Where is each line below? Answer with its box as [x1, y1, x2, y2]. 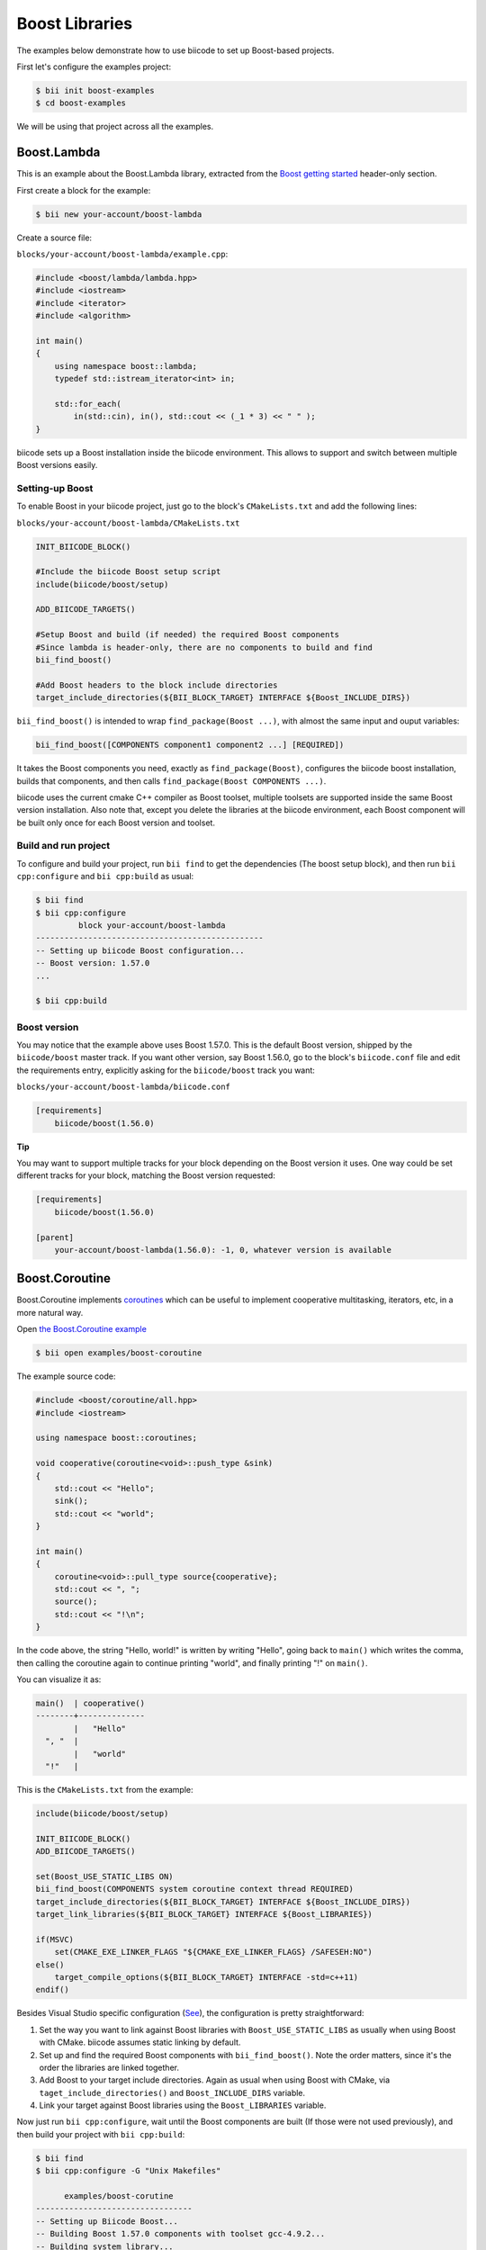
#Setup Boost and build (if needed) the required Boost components [35, 630, 340, 640]
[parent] [35, 1232, 75, 1242]
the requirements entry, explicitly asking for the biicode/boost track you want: [16, 1065, 315, 1075]
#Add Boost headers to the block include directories [35, 679, 278, 690]
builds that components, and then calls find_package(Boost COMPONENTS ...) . [16, 775, 327, 787]
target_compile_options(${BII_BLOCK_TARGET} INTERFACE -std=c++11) [54, 1972, 359, 1982]
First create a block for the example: [16, 184, 151, 195]
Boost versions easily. [16, 460, 98, 470]
